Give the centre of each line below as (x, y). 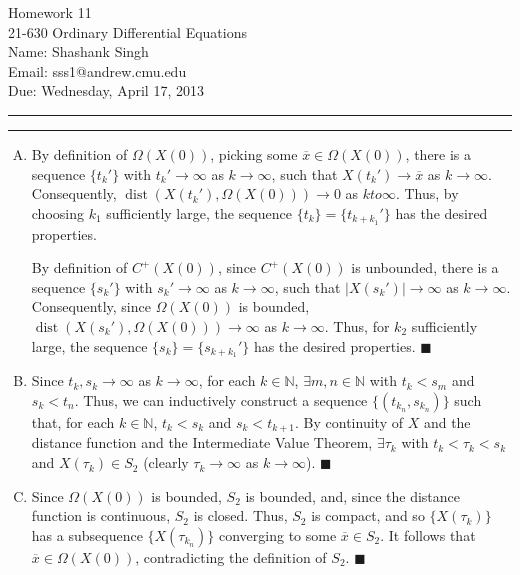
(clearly (166, 462)
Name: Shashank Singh (78, 51)
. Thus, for (357, 325)
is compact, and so (368, 515)
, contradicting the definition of (231, 556)
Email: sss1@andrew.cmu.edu (97, 70)
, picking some (254, 153)
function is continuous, (101, 515)
